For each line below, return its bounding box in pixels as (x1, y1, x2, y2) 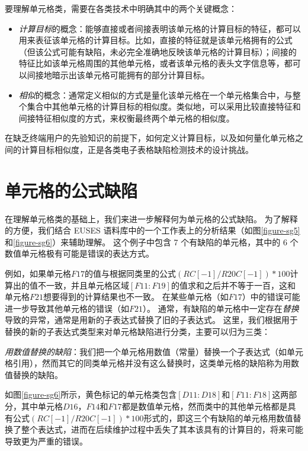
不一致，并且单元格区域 (37, 279, 129, 291)
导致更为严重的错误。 (5, 434, 88, 447)
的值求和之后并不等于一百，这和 (171, 279, 296, 291)
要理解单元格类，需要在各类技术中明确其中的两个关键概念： (5, 2, 237, 14)
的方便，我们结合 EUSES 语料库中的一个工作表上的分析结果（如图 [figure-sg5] (5, 224, 300, 236)
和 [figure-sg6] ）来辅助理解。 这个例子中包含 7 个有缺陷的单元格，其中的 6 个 (5, 235, 299, 248)
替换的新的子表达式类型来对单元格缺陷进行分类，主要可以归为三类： (5, 325, 270, 337)
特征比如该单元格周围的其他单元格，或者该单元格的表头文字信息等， (18, 57, 284, 69)
